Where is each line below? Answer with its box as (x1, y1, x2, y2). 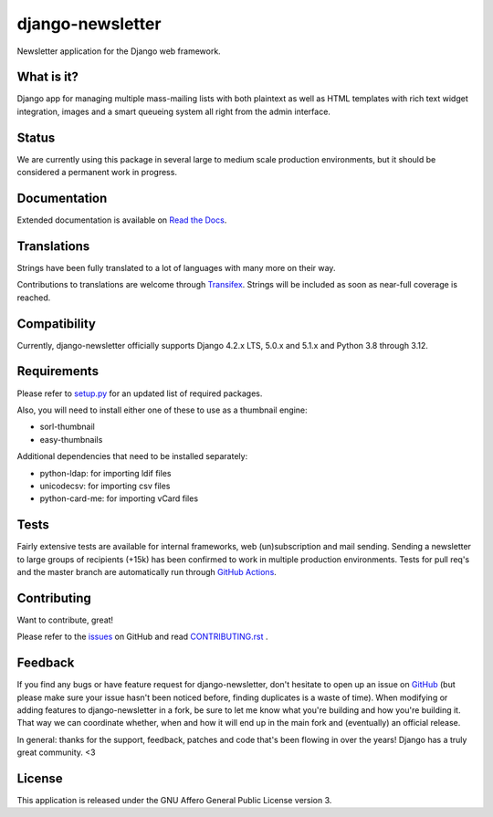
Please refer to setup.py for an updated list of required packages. (16, 388, 263, 399)
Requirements (16, 363, 100, 379)
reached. (16, 292, 51, 303)
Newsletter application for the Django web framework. (16, 46, 221, 57)
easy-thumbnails (39, 434, 103, 445)
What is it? (16, 69, 79, 85)
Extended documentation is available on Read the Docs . (16, 215, 227, 225)
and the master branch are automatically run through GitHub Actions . (16, 566, 278, 577)
